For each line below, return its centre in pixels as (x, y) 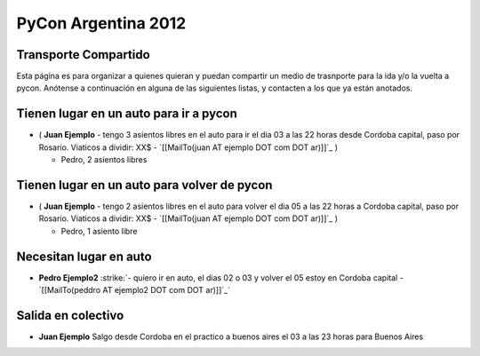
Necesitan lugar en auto (84, 256)
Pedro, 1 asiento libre (99, 231)
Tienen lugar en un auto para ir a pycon (127, 114)
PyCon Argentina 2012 (101, 23)
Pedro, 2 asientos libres (104, 160)
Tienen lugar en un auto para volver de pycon (144, 185)
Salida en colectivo (70, 315)
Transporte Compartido (83, 55)
